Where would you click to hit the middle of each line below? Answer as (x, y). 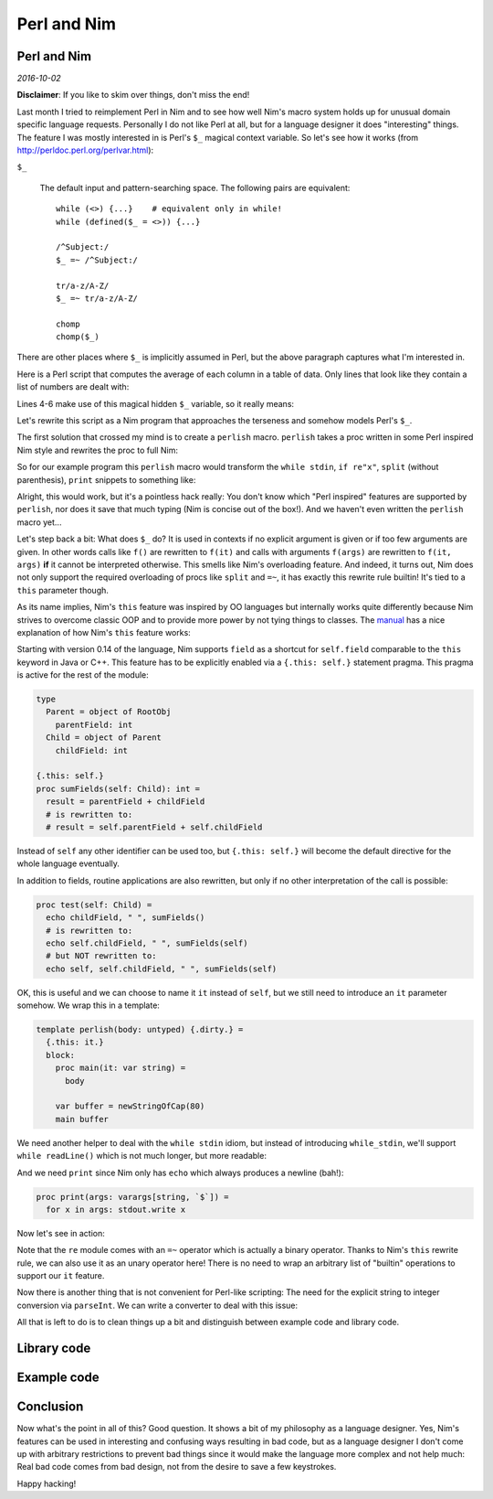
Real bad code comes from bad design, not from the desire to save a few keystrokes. (177, 1467)
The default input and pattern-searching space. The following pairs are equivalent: (195, 187)
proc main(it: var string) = (121, 1068)
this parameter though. (63, 590)
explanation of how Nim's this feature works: (104, 632)
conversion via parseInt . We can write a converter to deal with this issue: (157, 1305)
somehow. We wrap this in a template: (88, 1005)
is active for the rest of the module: (83, 675)
